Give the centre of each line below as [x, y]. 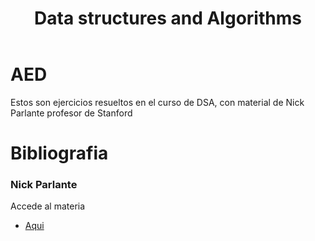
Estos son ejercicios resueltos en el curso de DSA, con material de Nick [157, 102]
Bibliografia [59, 153]
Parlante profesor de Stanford [71, 113]
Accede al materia [48, 206]
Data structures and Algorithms [168, 18]
